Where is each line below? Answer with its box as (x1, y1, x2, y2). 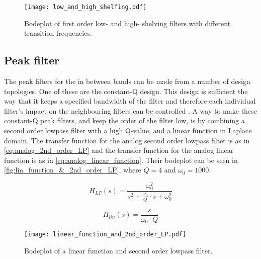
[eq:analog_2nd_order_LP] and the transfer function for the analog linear (4, 145, 234, 155)
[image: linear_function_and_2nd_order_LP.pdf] (24, 231, 187, 238)
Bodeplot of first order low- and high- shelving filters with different (24, 18, 231, 28)
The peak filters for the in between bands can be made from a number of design (4, 76, 250, 87)
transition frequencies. (24, 28, 92, 38)
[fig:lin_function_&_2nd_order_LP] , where (4, 164, 141, 175)
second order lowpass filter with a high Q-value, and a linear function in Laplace (4, 125, 252, 136)
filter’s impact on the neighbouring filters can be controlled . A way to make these (4, 105, 257, 116)
